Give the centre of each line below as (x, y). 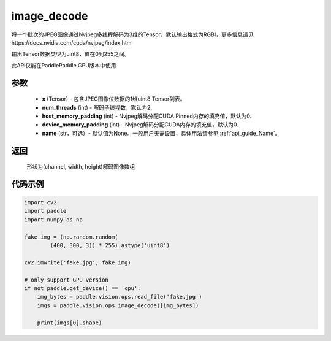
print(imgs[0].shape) (70, 323)
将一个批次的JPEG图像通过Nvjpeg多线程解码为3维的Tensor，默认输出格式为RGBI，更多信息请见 (132, 34)
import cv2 (40, 203)
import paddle (45, 211)
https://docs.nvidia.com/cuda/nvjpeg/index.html (72, 42)
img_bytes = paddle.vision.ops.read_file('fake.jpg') (120, 297)
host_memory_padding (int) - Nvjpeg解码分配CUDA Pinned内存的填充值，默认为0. (147, 116)
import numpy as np (53, 220)
